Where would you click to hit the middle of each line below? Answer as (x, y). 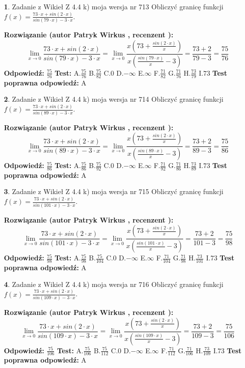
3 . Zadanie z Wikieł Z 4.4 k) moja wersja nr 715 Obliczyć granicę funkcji (114, 191)
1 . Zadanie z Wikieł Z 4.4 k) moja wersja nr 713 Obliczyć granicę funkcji (114, 6)
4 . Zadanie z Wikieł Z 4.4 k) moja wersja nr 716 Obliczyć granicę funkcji (114, 284)
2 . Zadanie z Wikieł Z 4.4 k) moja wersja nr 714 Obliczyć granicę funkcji (114, 99)
